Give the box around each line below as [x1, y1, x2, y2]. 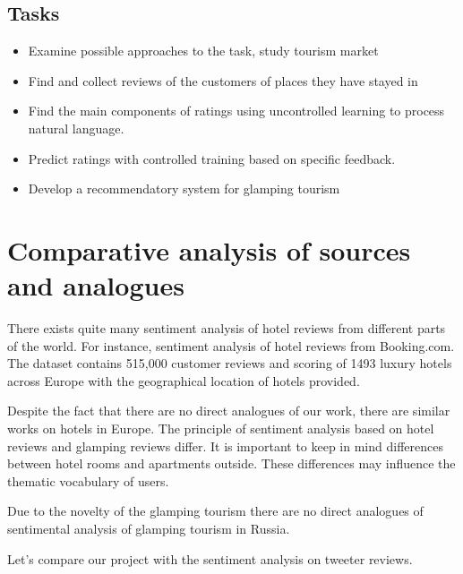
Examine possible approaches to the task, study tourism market [28, 41, 379, 60]
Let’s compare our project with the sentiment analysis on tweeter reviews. [7, 549, 413, 568]
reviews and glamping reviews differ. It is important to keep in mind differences [7, 436, 443, 455]
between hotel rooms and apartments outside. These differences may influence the [7, 454, 456, 473]
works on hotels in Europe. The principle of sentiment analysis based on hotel [7, 419, 434, 438]
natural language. [28, 118, 124, 137]
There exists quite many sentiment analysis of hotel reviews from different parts [7, 319, 446, 338]
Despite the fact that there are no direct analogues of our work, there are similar [7, 401, 450, 420]
